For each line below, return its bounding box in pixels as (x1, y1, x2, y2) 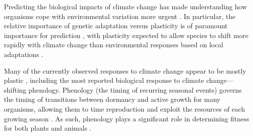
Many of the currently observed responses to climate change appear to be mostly (4, 65, 246, 76)
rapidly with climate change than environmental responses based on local (4, 39, 224, 50)
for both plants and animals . (4, 123, 92, 133)
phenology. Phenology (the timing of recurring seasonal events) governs (28, 84, 242, 95)
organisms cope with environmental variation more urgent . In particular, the (4, 11, 235, 21)
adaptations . (4, 49, 44, 59)
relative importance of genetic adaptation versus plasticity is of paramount (4, 20, 228, 31)
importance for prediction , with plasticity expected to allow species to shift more (4, 30, 249, 40)
